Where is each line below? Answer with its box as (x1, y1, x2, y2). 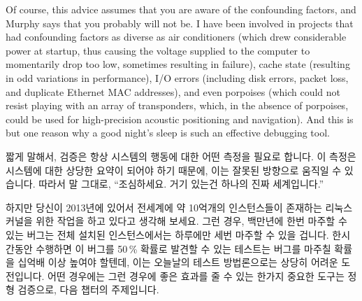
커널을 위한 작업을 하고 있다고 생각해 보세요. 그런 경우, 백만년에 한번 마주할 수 (6, 213, 347, 228)
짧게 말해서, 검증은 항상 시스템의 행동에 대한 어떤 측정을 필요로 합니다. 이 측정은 (6, 148, 356, 163)
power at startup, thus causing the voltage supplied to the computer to (6, 43, 310, 57)
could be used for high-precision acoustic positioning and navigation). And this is (6, 111, 354, 126)
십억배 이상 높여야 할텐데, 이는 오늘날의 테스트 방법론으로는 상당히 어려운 (17, 255, 338, 269)
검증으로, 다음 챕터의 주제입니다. (17, 282, 159, 297)
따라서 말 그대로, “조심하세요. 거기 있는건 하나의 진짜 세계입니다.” (38, 176, 324, 191)
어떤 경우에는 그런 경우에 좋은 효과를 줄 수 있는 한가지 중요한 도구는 (48, 268, 345, 283)
